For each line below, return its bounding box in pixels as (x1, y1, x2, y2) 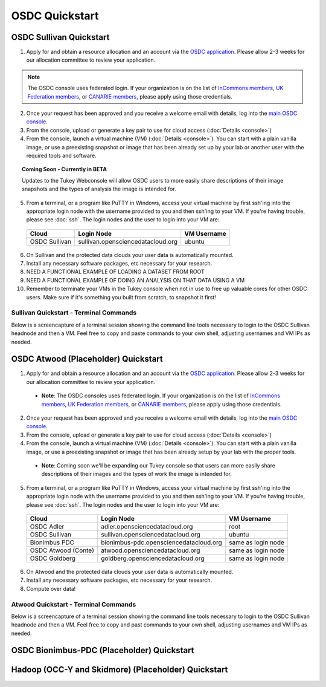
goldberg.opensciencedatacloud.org (100, 554, 205, 562)
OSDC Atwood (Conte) (30, 546, 95, 555)
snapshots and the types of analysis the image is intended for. (22, 185, 176, 193)
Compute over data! (26, 585, 76, 592)
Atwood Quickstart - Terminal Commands (11, 600, 136, 608)
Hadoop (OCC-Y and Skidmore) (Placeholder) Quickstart (11, 665, 228, 675)
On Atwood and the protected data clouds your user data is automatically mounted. (26, 568, 234, 575)
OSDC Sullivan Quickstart (11, 32, 110, 42)
